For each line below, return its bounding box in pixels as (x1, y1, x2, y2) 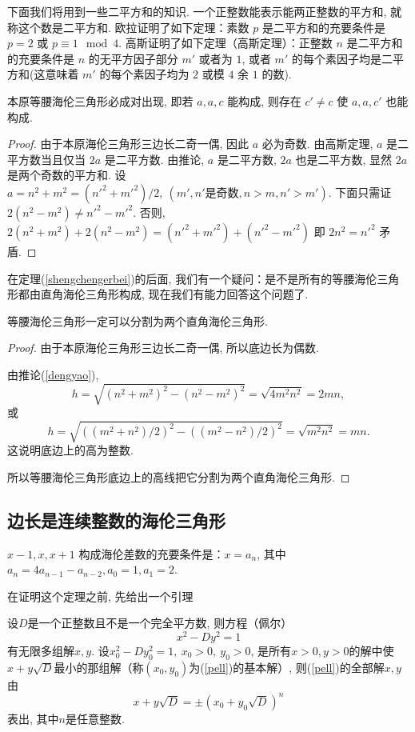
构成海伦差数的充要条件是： (78, 545, 225, 562)
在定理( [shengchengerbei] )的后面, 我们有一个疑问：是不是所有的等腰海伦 (7, 270, 377, 286)
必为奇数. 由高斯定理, (261, 135, 373, 152)
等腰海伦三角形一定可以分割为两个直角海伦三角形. (7, 312, 268, 329)
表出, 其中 (7, 710, 59, 726)
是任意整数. (65, 710, 125, 726)
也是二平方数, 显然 (295, 150, 393, 167)
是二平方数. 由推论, (104, 150, 205, 167)
